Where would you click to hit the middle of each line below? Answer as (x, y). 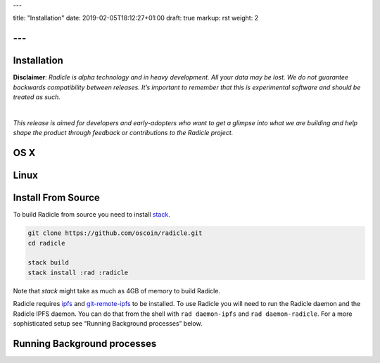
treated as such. (37, 97)
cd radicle (46, 243)
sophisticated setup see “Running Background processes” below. (108, 323)
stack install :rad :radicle (78, 272)
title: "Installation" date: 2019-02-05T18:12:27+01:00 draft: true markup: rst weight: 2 (136, 18)
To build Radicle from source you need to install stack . (91, 215)
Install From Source (56, 198)
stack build (49, 263)
